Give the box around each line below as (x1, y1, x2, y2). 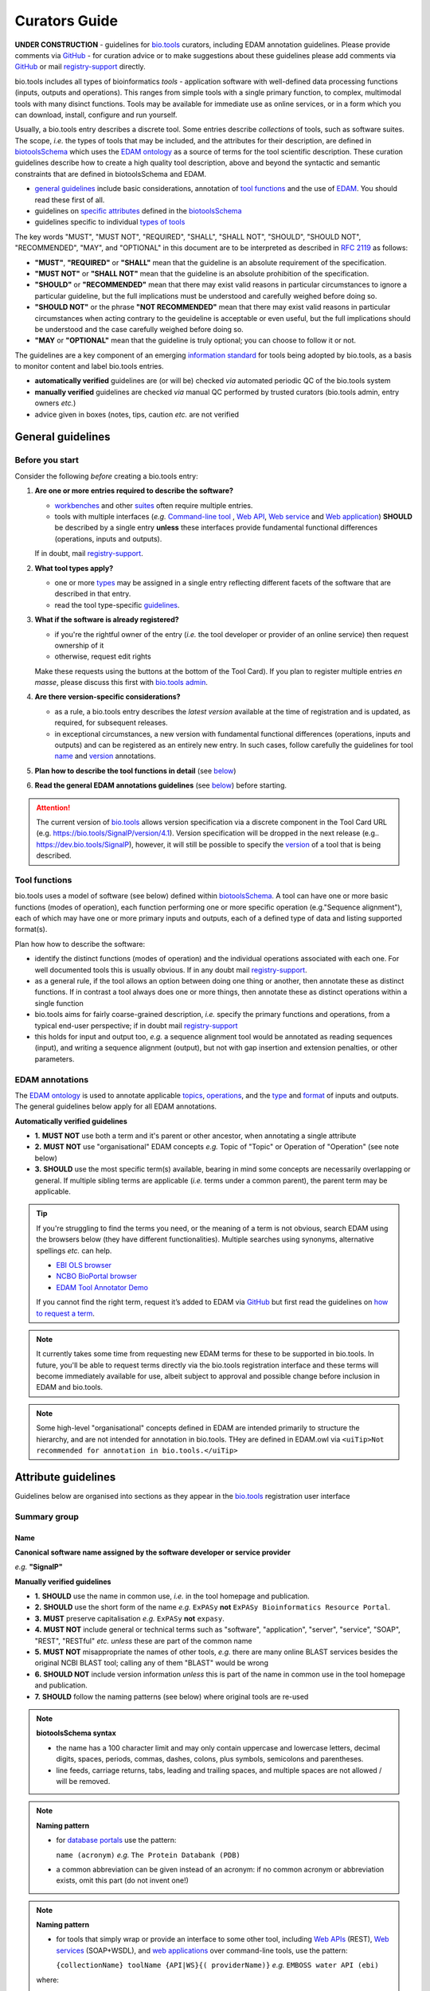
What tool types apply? (34, 563, 114, 573)
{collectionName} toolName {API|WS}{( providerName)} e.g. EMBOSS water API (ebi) (56, 1960, 379, 1970)
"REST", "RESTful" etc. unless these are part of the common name (34, 1636, 252, 1645)
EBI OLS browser (56, 1260, 111, 1269)
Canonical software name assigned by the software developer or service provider (14, 1547, 291, 1557)
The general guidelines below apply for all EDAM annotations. (14, 1101, 217, 1111)
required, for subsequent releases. (54, 718, 168, 728)
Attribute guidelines (14, 1470, 116, 1484)
